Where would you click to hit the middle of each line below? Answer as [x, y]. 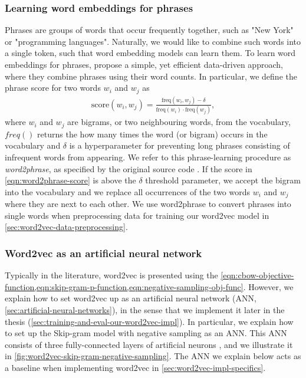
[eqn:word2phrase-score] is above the [70, 180]
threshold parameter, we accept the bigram [223, 180]
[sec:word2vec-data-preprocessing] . [66, 227]
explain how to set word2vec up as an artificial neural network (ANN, [131, 298]
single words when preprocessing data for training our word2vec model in [137, 215]
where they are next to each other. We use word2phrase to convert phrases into [148, 204]
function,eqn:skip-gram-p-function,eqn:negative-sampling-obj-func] [124, 286]
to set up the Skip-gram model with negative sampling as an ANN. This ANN [146, 333]
